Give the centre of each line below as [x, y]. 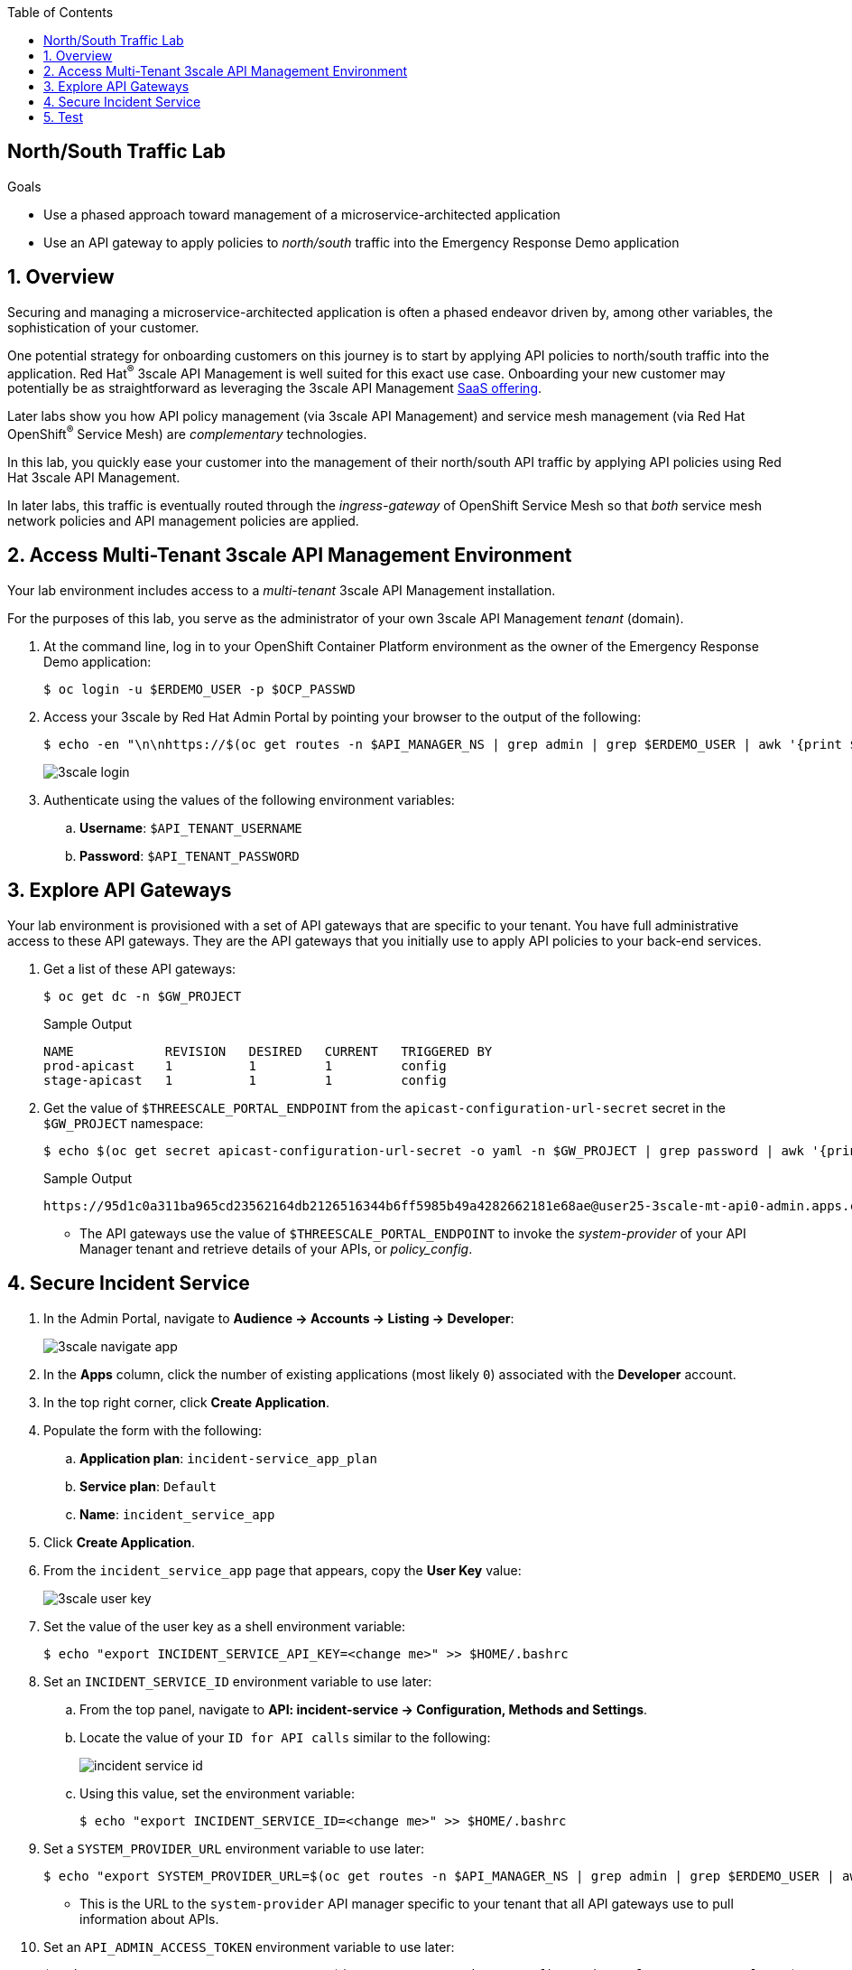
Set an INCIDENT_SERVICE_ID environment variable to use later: [238, 1681]
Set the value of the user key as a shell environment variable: [225, 1626]
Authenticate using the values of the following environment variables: [249, 799]
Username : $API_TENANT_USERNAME [191, 827]
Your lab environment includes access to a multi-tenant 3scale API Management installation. [282, 590]
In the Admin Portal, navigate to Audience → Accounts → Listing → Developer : [279, 1318]
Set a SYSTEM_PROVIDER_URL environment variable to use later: [234, 1848]
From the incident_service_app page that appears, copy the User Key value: [282, 1570]
